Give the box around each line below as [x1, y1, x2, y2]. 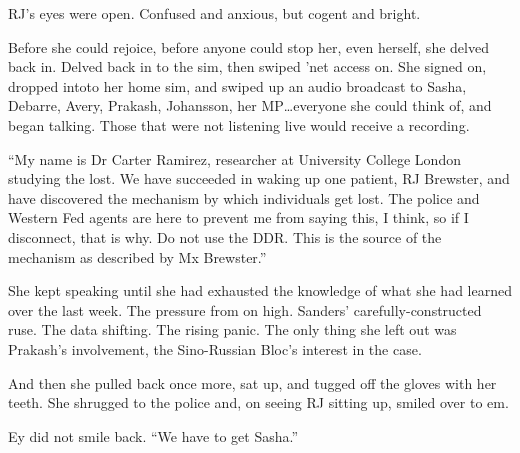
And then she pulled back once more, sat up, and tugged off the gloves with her [8, 372, 497, 393]
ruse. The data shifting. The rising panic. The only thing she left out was [8, 319, 457, 340]
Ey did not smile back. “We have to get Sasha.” [8, 425, 299, 446]
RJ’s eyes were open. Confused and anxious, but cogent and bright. [8, 3, 421, 23]
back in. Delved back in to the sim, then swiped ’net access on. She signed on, [8, 56, 487, 77]
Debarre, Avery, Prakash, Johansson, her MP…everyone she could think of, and [8, 95, 492, 116]
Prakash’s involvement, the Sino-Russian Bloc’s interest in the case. [8, 338, 422, 359]
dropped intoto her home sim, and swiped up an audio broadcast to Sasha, [8, 75, 467, 96]
